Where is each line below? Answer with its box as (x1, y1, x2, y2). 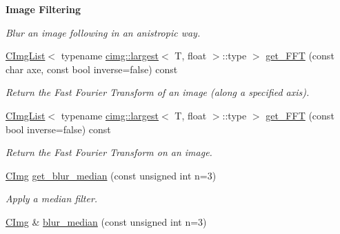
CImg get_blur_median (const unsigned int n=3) (6, 168, 217, 182)
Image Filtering (6, 2, 81, 16)
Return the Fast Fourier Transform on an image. (6, 145, 212, 159)
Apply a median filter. (6, 191, 98, 206)
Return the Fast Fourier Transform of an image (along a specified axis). (6, 85, 310, 99)
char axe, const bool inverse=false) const (6, 61, 178, 76)
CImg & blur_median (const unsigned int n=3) (6, 214, 207, 228)
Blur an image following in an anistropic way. (6, 25, 201, 39)
